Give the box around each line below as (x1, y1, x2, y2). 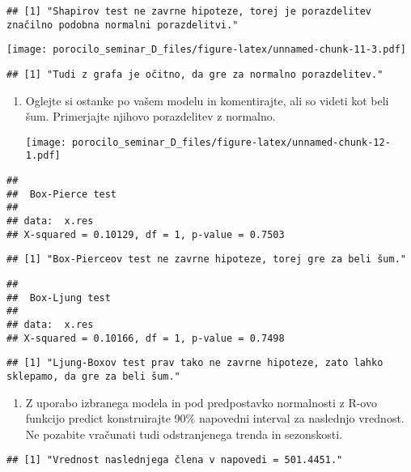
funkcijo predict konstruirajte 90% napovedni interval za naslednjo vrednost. (25, 410, 405, 427)
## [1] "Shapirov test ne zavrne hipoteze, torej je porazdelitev (6, 6, 372, 17)
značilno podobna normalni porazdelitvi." (6, 19, 239, 31)
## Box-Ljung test (6, 291, 111, 304)
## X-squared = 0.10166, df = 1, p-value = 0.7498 (6, 332, 285, 344)
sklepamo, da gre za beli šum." (6, 371, 180, 382)
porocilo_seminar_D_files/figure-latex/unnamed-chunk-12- (72, 136, 391, 148)
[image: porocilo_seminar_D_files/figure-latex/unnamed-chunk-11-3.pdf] (6, 44, 406, 56)
